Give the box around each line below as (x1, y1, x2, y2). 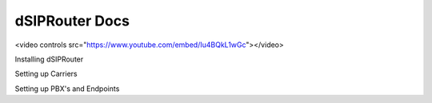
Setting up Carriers (14, 69, 78, 79)
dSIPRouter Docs (14, 12, 130, 30)
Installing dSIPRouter (14, 54, 84, 64)
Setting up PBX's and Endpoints (14, 84, 120, 93)
